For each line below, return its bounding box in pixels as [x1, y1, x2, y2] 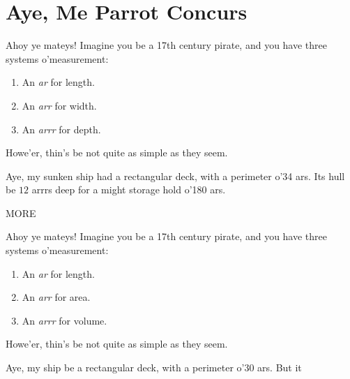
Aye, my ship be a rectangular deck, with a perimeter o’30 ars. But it [6, 360, 302, 375]
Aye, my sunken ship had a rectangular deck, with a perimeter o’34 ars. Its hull [6, 168, 345, 183]
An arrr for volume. [22, 313, 107, 327]
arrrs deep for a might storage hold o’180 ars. [31, 182, 226, 197]
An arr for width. [22, 98, 97, 112]
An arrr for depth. [22, 121, 101, 136]
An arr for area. [22, 290, 91, 304]
